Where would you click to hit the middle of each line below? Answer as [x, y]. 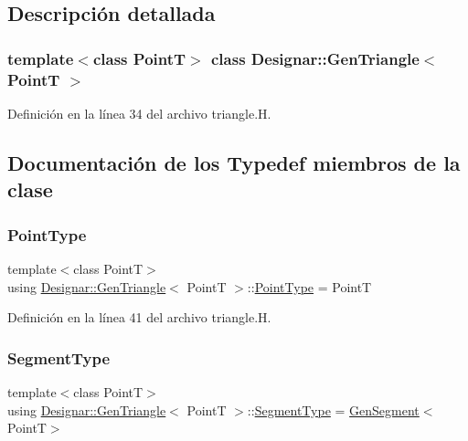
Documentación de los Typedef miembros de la [234, 162]
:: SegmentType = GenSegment [333, 409]
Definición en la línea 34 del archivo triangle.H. [139, 113]
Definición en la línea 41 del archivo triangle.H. [139, 317]
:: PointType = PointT [309, 286]
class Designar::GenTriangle [315, 58]
